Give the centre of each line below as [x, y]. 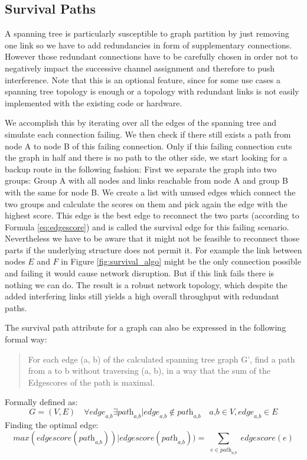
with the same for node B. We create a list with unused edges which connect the [150, 192]
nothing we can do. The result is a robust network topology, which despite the [146, 284]
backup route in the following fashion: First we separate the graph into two [141, 169]
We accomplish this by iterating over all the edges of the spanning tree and [141, 123]
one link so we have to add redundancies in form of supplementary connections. [148, 45]
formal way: [26, 339]
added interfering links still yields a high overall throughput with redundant [142, 296]
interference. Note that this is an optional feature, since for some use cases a [143, 79]
